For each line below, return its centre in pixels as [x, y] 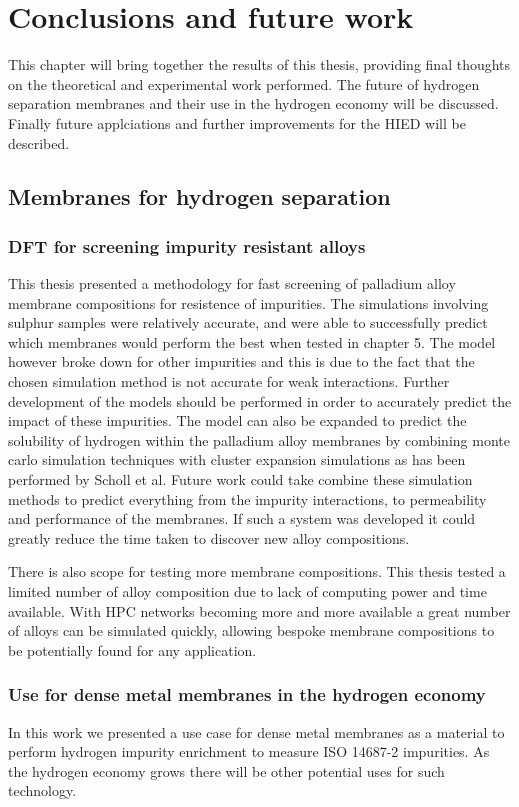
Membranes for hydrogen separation [199, 196]
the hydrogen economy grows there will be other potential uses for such [226, 770]
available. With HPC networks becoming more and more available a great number [259, 610]
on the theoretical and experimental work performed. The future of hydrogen [244, 83]
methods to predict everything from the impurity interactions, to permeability [247, 498]
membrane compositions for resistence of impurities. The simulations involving [248, 302]
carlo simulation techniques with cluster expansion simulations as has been [237, 459]
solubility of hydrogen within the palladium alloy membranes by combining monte [259, 439]
